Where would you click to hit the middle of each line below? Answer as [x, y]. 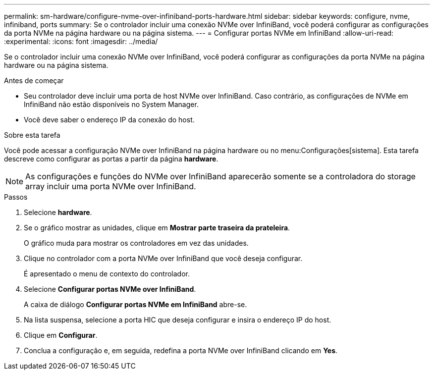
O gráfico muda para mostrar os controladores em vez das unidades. [136, 243]
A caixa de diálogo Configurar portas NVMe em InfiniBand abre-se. [136, 304]
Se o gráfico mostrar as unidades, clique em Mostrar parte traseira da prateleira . [157, 228]
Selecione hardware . [58, 212]
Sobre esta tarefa [32, 135]
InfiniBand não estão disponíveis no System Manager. [111, 104]
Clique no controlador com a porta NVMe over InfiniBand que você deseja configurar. [163, 258]
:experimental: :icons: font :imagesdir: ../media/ [81, 41]
